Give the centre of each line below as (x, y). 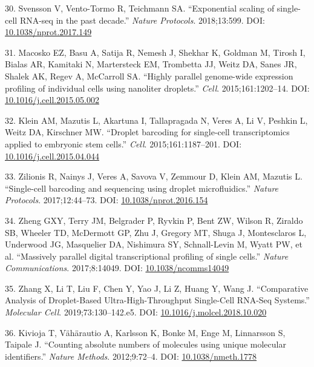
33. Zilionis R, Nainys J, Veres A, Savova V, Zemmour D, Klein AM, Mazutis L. (154, 176)
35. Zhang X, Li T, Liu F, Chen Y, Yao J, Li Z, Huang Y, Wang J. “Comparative (157, 288)
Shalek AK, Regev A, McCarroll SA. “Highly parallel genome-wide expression (149, 76)
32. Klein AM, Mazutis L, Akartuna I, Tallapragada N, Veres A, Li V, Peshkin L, (156, 120)
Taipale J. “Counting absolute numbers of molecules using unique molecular (146, 344)
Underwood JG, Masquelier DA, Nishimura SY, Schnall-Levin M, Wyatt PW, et (154, 244)
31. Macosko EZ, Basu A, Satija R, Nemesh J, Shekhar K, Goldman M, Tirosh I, (155, 52)
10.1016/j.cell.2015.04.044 (52, 156)
